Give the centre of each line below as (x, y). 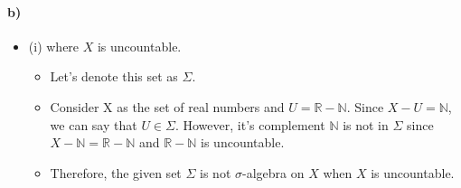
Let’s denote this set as (114, 76)
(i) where (54, 46)
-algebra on (273, 172)
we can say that (94, 124)
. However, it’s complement (250, 124)
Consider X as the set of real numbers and (167, 106)
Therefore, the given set (116, 172)
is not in (366, 124)
